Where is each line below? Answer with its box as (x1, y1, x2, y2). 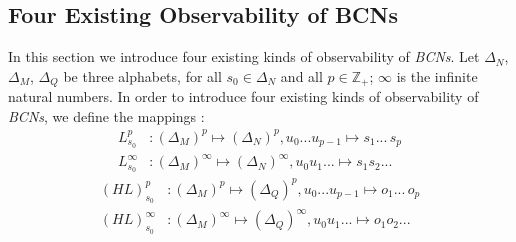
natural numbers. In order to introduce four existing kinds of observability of (8, 86, 479, 107)
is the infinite (396, 65, 478, 86)
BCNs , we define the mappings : (8, 105, 205, 126)
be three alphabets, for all (63, 65, 222, 86)
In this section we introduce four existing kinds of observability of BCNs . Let (8, 46, 480, 67)
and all (280, 65, 323, 86)
